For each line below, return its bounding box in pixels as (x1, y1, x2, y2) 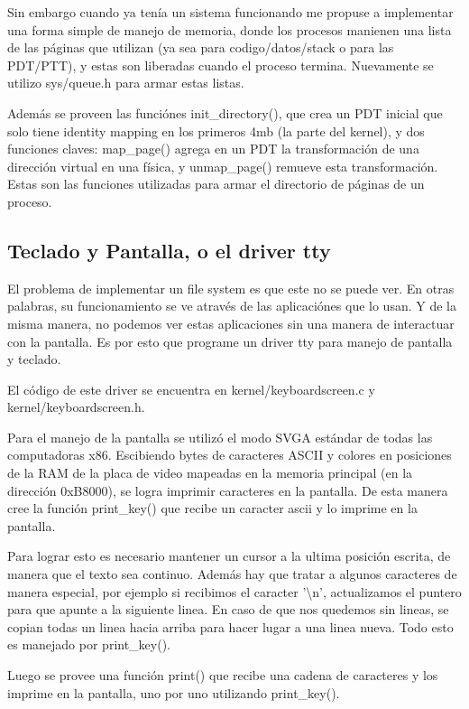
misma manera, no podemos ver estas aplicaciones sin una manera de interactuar (7, 313, 455, 332)
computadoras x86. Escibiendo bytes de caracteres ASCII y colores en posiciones (7, 445, 452, 464)
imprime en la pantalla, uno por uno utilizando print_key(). (7, 683, 340, 702)
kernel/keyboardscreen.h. (7, 397, 145, 416)
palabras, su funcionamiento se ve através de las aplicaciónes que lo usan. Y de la (7, 296, 456, 315)
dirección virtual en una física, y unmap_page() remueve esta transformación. (7, 156, 438, 175)
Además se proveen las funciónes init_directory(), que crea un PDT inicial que (7, 103, 443, 122)
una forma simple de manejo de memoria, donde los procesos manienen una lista (7, 20, 452, 39)
